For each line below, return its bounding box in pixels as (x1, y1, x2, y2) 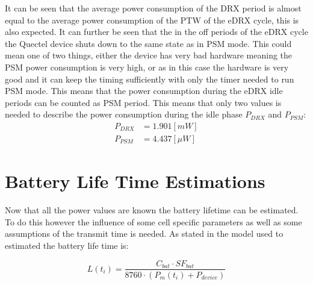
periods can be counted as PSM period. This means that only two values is (5, 96, 282, 108)
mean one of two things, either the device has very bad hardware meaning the (5, 49, 293, 61)
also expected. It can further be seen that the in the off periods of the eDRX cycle (5, 25, 308, 38)
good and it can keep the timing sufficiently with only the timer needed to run (5, 72, 294, 85)
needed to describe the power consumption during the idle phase (5, 108, 243, 121)
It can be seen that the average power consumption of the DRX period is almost (5, 2, 302, 14)
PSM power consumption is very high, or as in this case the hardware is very (5, 60, 289, 73)
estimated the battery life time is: (5, 239, 129, 251)
